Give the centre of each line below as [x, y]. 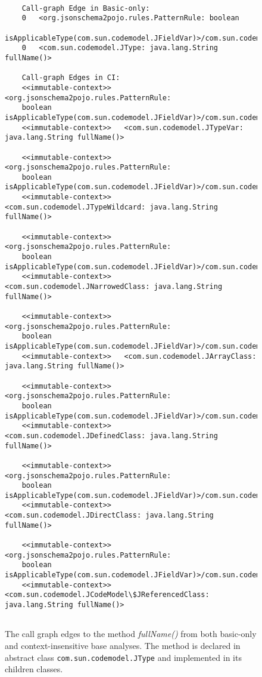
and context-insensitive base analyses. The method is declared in [123, 645]
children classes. [34, 669]
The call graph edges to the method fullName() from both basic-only [131, 634]
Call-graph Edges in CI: [71, 78]
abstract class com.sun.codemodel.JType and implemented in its [123, 657]
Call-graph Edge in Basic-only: [86, 8]
